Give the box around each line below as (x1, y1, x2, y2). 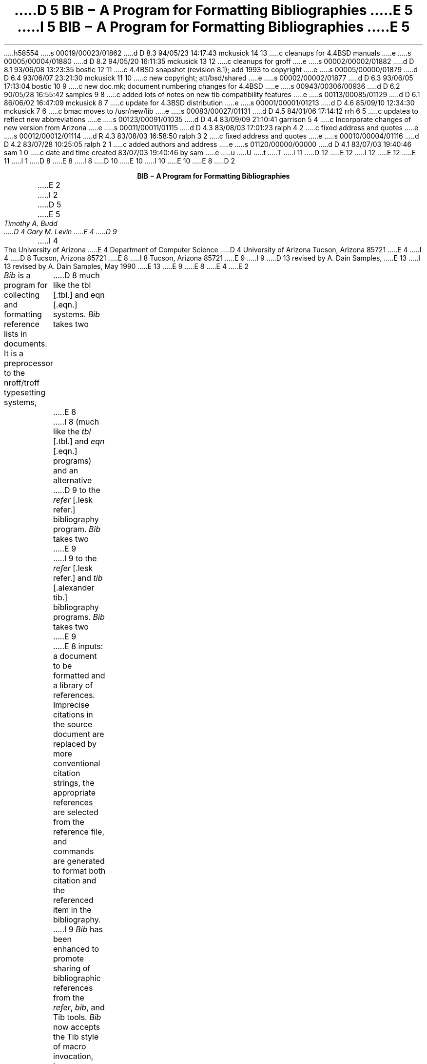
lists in (4, 328, 27, 339)
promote (53, 953, 84, 963)
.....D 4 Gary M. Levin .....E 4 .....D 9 (4, 227, 117, 236)
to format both (53, 865, 106, 876)
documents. (4, 338, 47, 348)
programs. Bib (53, 612, 105, 622)
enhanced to (53, 943, 99, 954)
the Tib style (53, 1031, 99, 1042)
